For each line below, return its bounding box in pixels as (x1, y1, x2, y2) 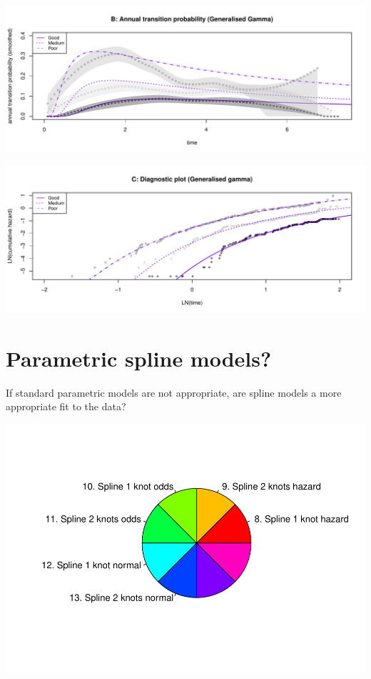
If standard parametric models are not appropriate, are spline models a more (6, 385, 342, 400)
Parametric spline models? (6, 343, 272, 372)
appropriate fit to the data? (6, 399, 126, 414)
